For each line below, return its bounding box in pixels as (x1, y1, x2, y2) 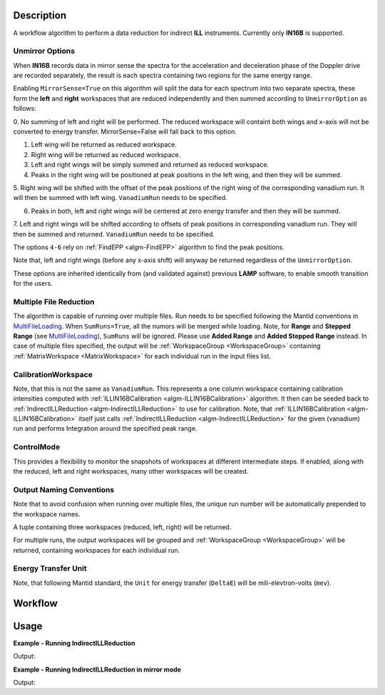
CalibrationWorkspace (13, 369, 93, 379)
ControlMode (13, 442, 61, 452)
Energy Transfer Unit (13, 564, 87, 574)
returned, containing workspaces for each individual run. (13, 546, 180, 554)
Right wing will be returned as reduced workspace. (31, 150, 181, 159)
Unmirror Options (13, 46, 75, 56)
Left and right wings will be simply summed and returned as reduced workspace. (31, 161, 269, 169)
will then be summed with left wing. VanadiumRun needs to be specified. (13, 194, 227, 202)
